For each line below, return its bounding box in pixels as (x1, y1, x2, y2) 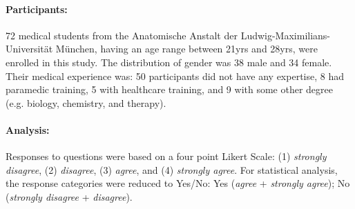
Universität (6, 41, 53, 56)
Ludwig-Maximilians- (240, 28, 331, 42)
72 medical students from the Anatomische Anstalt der (6, 28, 238, 42)
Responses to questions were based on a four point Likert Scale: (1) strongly (6, 149, 327, 163)
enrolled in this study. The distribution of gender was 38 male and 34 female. (6, 54, 332, 69)
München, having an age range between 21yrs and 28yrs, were (55, 41, 318, 56)
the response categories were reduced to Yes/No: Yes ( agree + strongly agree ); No (6, 176, 350, 190)
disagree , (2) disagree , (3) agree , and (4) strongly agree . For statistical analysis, (6, 162, 338, 177)
